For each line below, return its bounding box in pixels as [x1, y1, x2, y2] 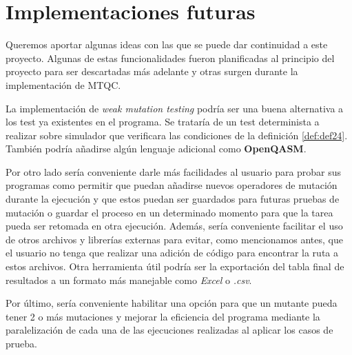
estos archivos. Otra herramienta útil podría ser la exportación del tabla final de [6, 259, 344, 274]
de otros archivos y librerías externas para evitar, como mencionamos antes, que [6, 232, 343, 246]
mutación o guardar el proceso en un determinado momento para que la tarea [6, 205, 333, 219]
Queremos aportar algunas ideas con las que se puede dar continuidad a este [6, 37, 328, 52]
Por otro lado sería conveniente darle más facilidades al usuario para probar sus [6, 164, 342, 179]
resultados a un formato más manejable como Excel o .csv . [6, 272, 252, 287]
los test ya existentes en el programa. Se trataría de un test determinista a [6, 114, 320, 129]
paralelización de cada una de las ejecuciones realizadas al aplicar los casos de [6, 323, 333, 337]
